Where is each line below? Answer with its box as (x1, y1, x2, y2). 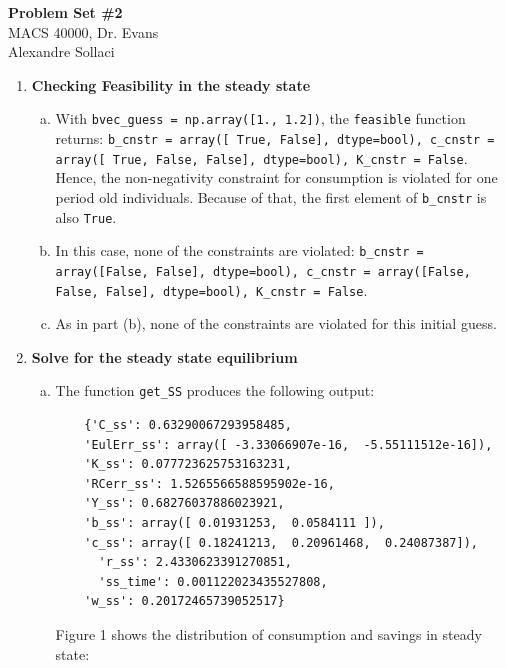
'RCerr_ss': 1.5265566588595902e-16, (84, 476, 335, 491)
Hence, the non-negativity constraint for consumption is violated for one (55, 167, 498, 188)
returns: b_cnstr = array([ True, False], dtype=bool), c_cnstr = (55, 128, 495, 149)
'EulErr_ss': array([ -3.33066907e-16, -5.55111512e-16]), (84, 437, 493, 452)
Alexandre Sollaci (8, 41, 115, 62)
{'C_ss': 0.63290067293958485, (84, 418, 292, 433)
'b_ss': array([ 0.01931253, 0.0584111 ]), (84, 516, 385, 531)
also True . (55, 206, 117, 227)
